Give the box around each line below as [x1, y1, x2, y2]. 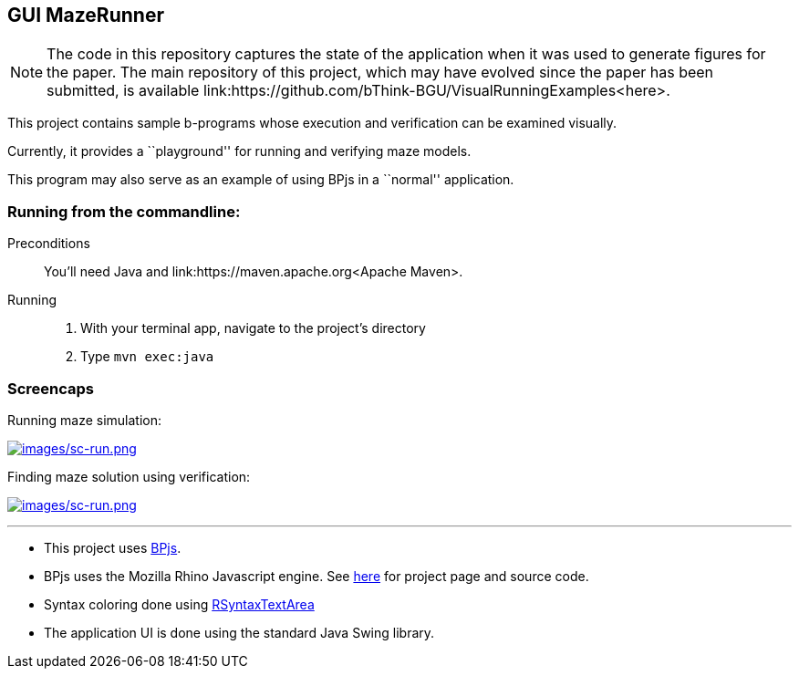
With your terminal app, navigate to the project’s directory [80, 320, 426, 337]
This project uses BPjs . [44, 539, 182, 556]
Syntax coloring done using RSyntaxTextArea [44, 596, 315, 612]
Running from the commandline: [7, 202, 241, 221]
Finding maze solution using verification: [7, 468, 251, 484]
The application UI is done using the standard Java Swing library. [44, 624, 435, 640]
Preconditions [7, 235, 90, 252]
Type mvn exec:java [80, 348, 214, 365]
